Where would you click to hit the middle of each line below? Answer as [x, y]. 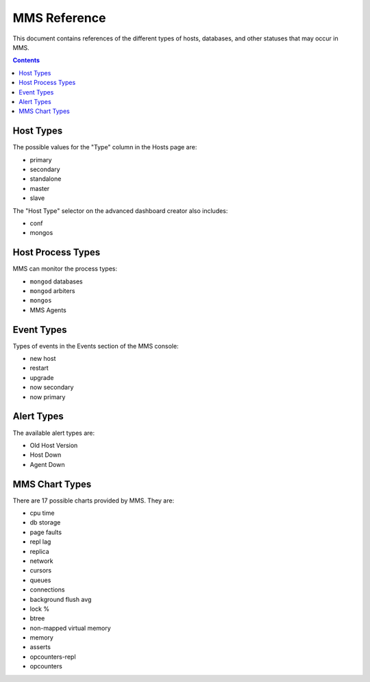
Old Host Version [54, 445]
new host [43, 359]
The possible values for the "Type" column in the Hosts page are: [105, 147]
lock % [40, 609]
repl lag [40, 542]
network [41, 561]
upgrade [42, 377]
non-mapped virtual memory [70, 628]
